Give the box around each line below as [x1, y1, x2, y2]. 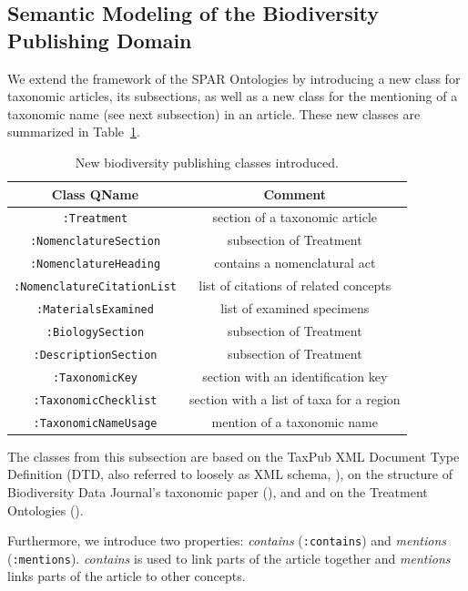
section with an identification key [202, 366, 388, 385]
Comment [263, 184, 327, 203]
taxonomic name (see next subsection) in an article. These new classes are [7, 104, 421, 123]
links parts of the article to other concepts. [7, 566, 246, 586]
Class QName [51, 184, 139, 203]
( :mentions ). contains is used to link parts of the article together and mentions [7, 548, 451, 567]
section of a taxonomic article [212, 208, 378, 227]
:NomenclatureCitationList [14, 280, 177, 294]
